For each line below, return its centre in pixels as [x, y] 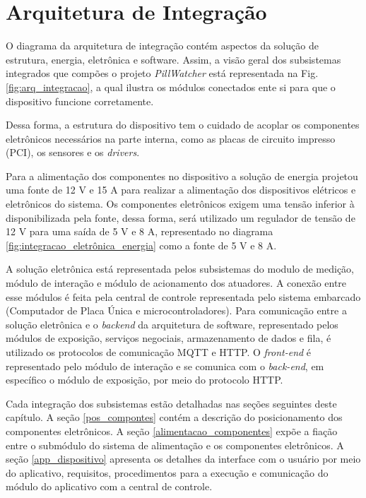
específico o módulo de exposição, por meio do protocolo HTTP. [144, 380]
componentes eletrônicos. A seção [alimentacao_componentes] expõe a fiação [172, 431]
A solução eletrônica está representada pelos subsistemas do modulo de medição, [180, 269]
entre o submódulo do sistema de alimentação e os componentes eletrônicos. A [175, 445]
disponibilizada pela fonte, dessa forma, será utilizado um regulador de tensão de [181, 217]
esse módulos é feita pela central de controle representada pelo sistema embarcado [183, 296]
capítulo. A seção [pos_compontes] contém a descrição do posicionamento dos [174, 417]
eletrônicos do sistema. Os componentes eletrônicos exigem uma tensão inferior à [180, 204]
